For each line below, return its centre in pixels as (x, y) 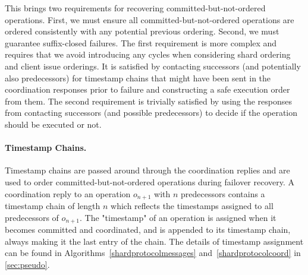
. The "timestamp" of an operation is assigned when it (178, 217)
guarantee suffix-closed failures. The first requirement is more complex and (141, 42)
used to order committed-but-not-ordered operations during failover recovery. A (150, 181)
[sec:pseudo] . (27, 264)
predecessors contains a (223, 193)
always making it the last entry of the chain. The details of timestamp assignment (154, 241)
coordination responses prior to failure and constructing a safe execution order (147, 89)
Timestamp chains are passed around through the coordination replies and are (147, 170)
